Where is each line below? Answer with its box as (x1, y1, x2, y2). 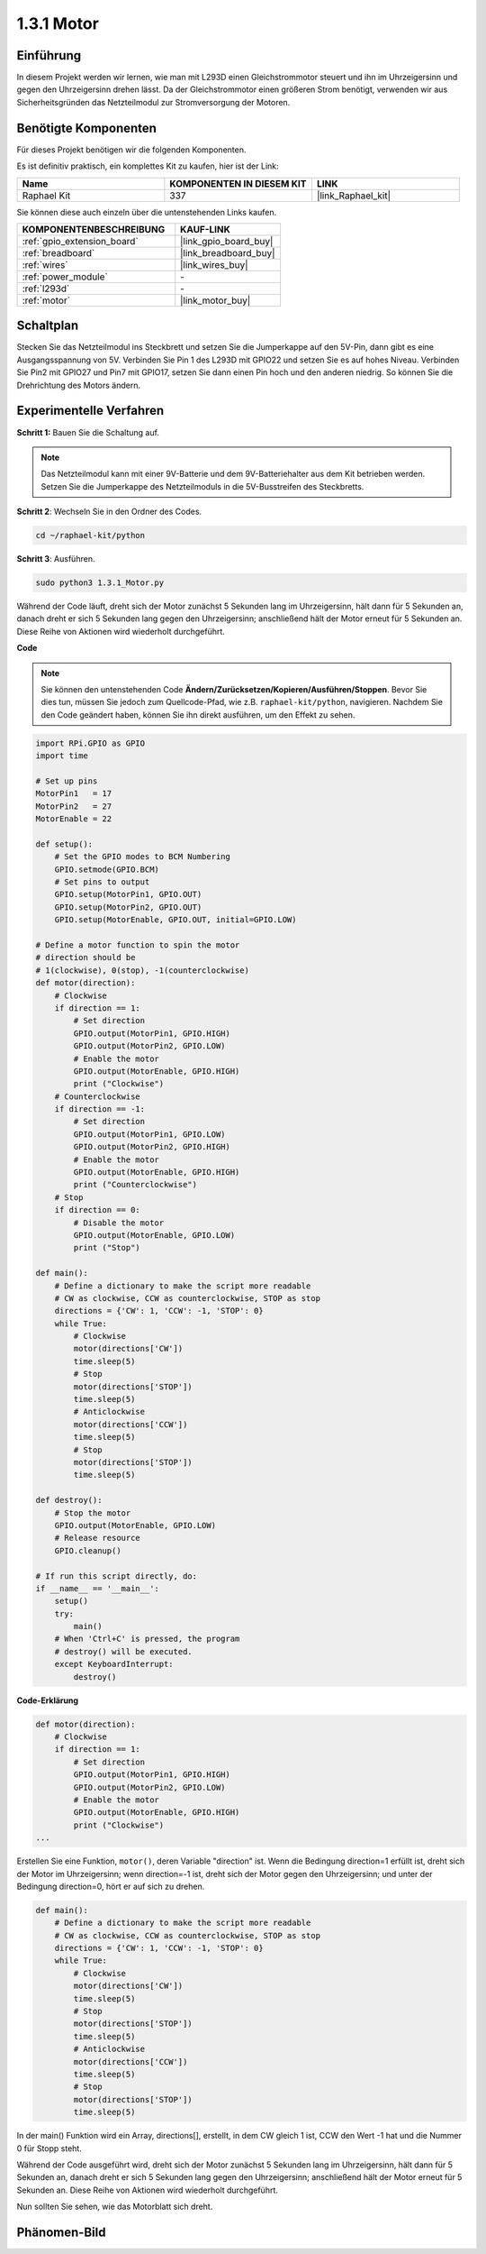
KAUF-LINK (180, 223, 231, 235)
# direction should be (35, 952, 136, 963)
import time (35, 751, 89, 761)
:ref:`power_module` (22, 270, 108, 283)
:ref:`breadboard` (22, 246, 95, 259)
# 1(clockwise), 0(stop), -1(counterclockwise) (35, 965, 249, 976)
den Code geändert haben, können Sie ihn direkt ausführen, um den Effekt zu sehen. (40, 709, 355, 720)
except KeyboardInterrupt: (54, 1659, 175, 1670)
